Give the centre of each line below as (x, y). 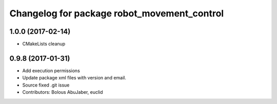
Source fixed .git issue (46, 85)
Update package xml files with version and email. (74, 78)
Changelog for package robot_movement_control (117, 13)
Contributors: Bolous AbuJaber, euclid (63, 92)
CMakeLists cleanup (44, 44)
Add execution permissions (51, 70)
